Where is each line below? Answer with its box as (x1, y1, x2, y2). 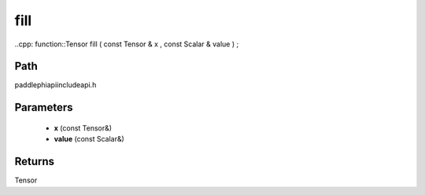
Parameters (14, 101, 73, 114)
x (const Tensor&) (54, 123, 113, 133)
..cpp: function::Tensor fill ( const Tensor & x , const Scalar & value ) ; (14, 39, 239, 49)
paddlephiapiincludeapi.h (14, 80, 97, 90)
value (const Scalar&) (54, 134, 125, 144)
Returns (14, 155, 55, 168)
